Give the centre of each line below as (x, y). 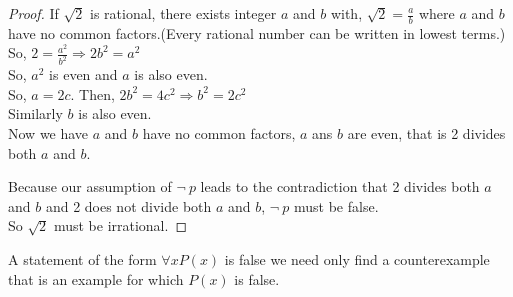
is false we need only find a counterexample (357, 259)
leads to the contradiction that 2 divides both (340, 186)
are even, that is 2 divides (426, 133)
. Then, (92, 93)
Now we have (48, 133)
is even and (83, 74)
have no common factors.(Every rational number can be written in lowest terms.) (257, 32)
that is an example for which (96, 278)
